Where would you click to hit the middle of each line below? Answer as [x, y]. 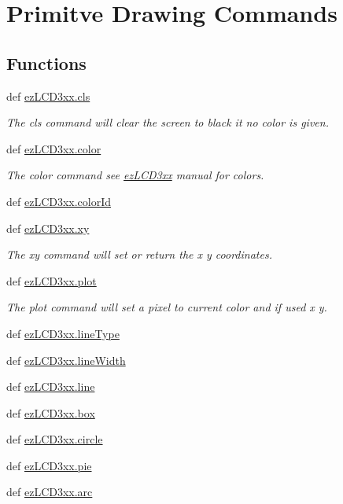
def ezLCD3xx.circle [55, 439]
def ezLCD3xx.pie [49, 465]
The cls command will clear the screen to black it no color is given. [168, 122]
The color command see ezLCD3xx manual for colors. [135, 175]
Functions [46, 63]
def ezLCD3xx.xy [48, 228]
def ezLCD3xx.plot [52, 280]
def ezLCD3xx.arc [50, 492]
